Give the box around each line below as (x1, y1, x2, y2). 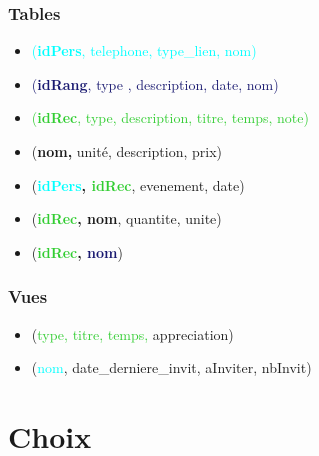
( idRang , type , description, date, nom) (31, 73, 279, 94)
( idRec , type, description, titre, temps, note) (31, 107, 309, 128)
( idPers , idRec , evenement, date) (31, 174, 245, 195)
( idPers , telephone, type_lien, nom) (31, 40, 257, 61)
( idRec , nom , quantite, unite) (31, 208, 222, 229)
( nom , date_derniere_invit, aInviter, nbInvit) (31, 357, 312, 378)
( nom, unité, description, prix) (31, 141, 223, 161)
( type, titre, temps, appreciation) (31, 323, 234, 344)
